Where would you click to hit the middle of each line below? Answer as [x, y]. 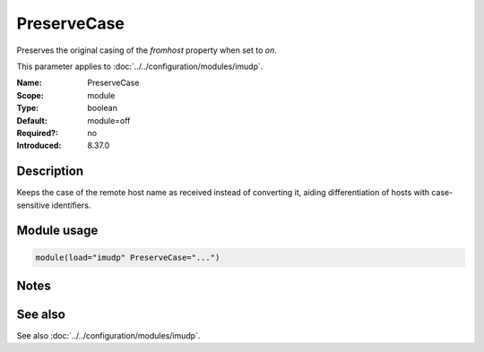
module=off [109, 120]
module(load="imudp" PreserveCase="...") [128, 257]
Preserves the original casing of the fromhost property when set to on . [147, 50]
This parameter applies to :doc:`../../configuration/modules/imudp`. [140, 66]
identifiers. [71, 205]
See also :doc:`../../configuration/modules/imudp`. [108, 336]
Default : [32, 120]
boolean [103, 108]
